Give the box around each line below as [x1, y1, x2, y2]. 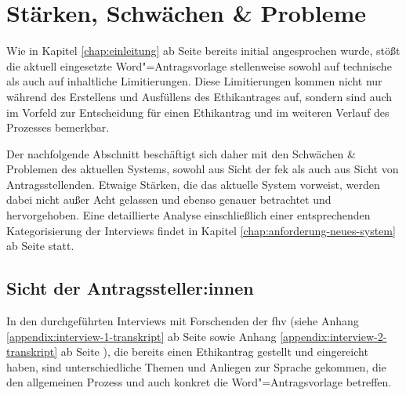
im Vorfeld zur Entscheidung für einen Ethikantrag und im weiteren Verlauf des [6, 103, 390, 120]
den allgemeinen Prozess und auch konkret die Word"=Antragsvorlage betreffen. [6, 374, 392, 390]
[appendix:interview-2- [280, 328, 387, 344]
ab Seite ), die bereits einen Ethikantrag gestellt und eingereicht [60, 343, 368, 360]
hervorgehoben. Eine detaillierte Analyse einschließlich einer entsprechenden [6, 207, 371, 223]
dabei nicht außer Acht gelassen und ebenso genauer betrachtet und [6, 191, 332, 208]
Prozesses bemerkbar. [6, 119, 110, 136]
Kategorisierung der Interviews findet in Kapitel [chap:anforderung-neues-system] [6, 222, 396, 238]
